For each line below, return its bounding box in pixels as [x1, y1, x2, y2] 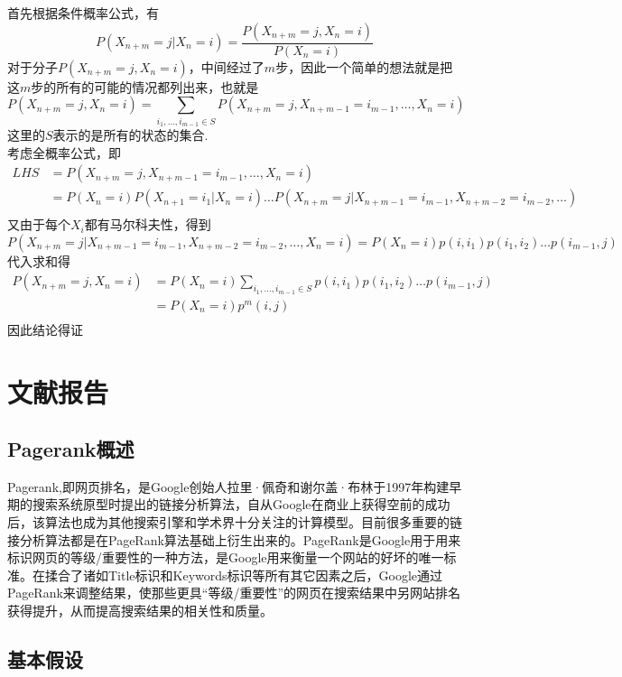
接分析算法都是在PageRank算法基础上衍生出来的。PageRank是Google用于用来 [7, 530, 461, 549]
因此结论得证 [7, 320, 83, 338]
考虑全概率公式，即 [7, 143, 121, 162]
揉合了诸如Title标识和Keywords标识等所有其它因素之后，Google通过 [44, 565, 443, 584]
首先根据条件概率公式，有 [7, 4, 159, 22]
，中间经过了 [188, 57, 265, 76]
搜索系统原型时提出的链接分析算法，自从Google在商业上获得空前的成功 [32, 495, 450, 514]
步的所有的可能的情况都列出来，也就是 [31, 77, 259, 96]
